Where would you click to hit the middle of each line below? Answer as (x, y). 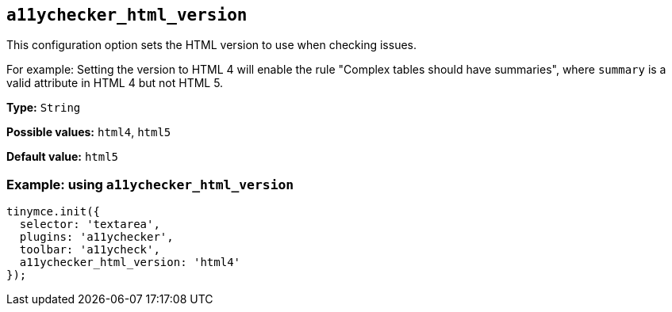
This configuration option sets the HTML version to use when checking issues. (212, 45)
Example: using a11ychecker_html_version (150, 184)
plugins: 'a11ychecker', (96, 237)
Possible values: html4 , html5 (89, 132)
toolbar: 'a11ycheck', (90, 250)
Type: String (44, 108)
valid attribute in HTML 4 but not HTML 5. (115, 83)
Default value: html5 (63, 157)
